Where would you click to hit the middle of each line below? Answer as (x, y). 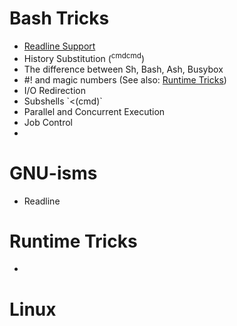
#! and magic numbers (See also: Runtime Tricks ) (125, 79)
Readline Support (59, 46)
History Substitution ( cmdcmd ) (84, 57)
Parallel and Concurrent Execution (94, 111)
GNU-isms (53, 173)
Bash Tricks (59, 18)
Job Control (48, 122)
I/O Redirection (55, 90)
